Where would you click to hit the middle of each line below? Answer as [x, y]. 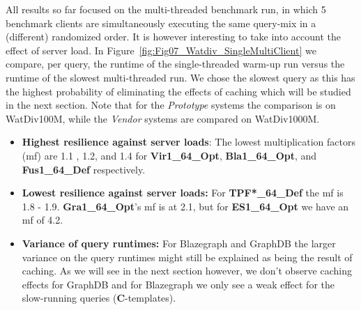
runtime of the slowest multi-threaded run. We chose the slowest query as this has [180, 77]
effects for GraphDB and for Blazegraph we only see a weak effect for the [178, 284]
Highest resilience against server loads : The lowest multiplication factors [189, 142]
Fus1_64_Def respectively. [84, 169]
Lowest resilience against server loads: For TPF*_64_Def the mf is [183, 193]
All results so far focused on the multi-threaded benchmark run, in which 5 [166, 9]
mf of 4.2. [43, 220]
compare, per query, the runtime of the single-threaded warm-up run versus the [175, 64]
